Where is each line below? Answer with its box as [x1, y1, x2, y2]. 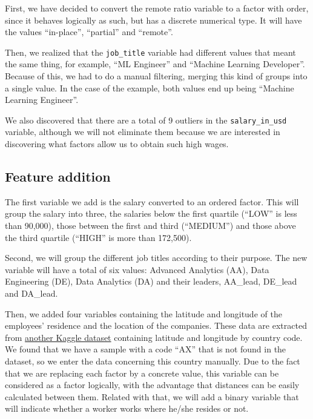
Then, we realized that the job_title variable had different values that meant [5, 45, 296, 58]
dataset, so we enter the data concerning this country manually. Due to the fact [5, 354, 300, 367]
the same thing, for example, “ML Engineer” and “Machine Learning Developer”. [5, 58, 305, 70]
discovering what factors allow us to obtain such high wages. [5, 137, 229, 150]
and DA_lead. [5, 287, 58, 300]
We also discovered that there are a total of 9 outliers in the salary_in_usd [5, 113, 287, 126]
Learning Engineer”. [5, 93, 79, 106]
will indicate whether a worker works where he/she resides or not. [5, 402, 249, 415]
